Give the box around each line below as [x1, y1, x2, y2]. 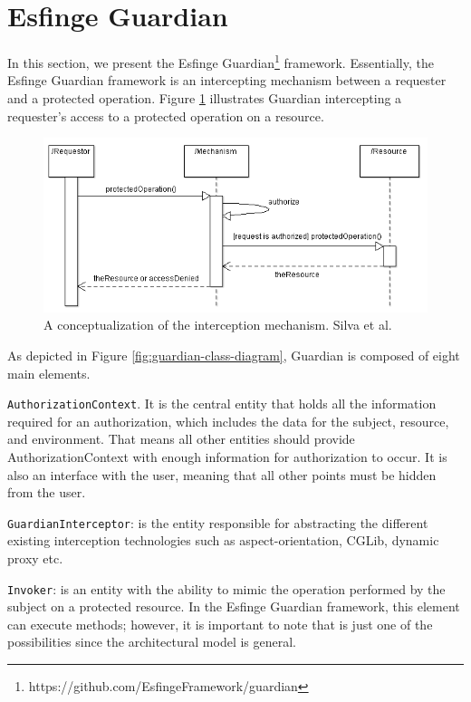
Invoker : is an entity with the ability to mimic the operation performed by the [7, 579, 446, 598]
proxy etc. [7, 549, 63, 567]
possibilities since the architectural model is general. [7, 632, 296, 651]
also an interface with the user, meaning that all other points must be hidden [7, 465, 437, 484]
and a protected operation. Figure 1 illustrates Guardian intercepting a [7, 88, 402, 107]
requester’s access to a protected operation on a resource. [7, 106, 324, 125]
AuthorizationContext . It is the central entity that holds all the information [7, 394, 437, 413]
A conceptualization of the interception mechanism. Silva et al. [43, 315, 392, 334]
